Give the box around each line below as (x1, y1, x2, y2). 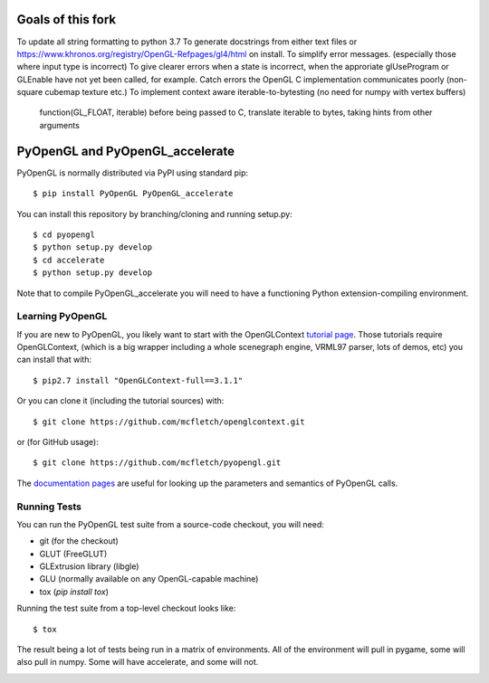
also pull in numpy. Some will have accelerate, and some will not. (16, 657, 259, 668)
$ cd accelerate (33, 254, 105, 265)
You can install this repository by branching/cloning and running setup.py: (16, 208, 293, 219)
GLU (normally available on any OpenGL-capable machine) (39, 574, 259, 584)
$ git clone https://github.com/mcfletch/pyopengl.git (33, 458, 282, 468)
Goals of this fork (16, 12, 117, 27)
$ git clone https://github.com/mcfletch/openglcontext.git (33, 416, 305, 427)
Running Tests (16, 500, 81, 513)
